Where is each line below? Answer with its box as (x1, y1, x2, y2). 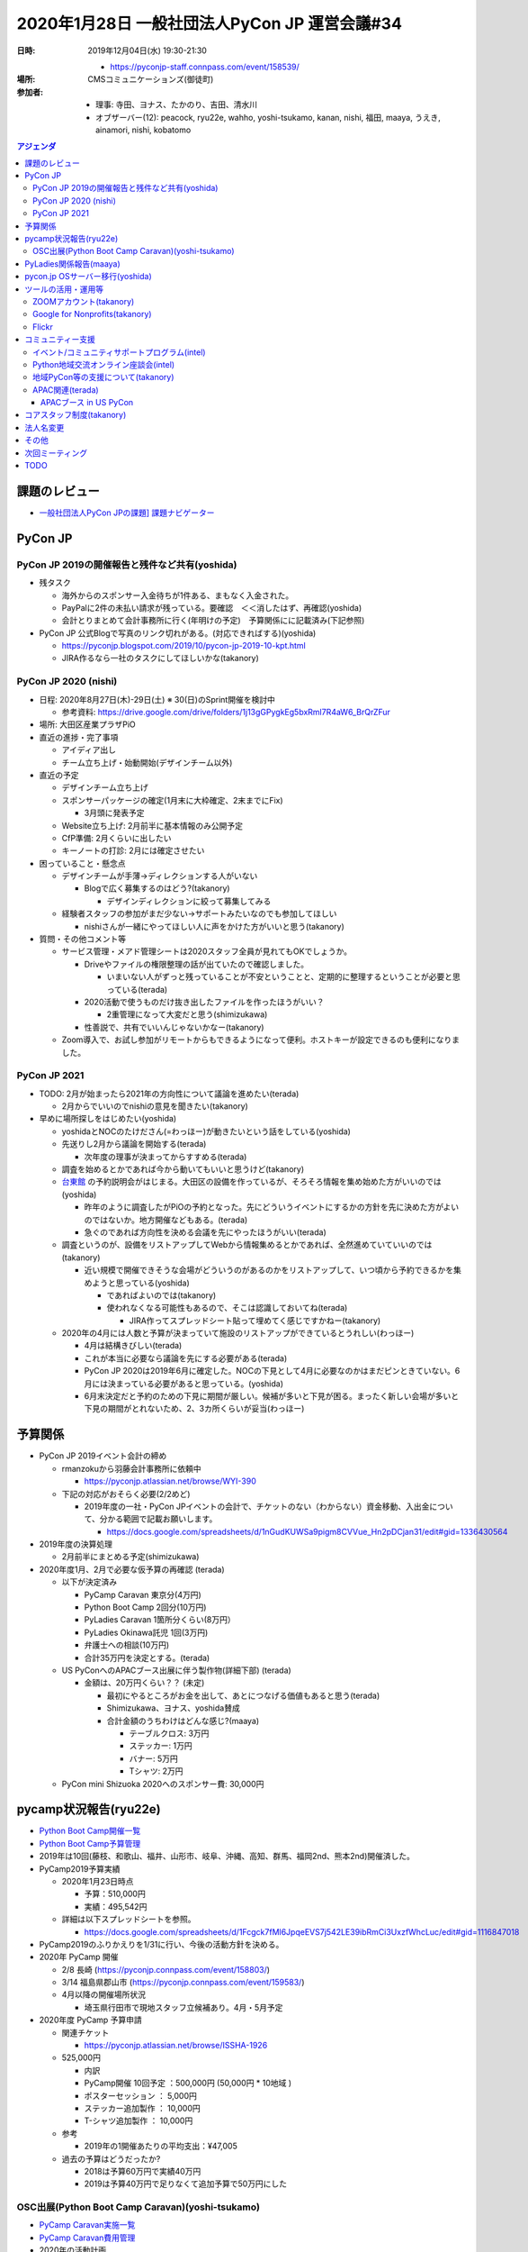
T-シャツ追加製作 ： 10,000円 (84, 2115, 193, 2126)
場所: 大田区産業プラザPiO (39, 719, 137, 730)
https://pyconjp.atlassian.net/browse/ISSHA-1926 (84, 2040, 268, 2051)
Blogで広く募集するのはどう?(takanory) (84, 883, 230, 894)
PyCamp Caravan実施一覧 (39, 2220, 136, 2230)
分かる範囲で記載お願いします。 (99, 1513, 218, 1524)
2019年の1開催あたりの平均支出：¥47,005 (84, 2140, 238, 2152)
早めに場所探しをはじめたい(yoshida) (39, 1113, 177, 1124)
